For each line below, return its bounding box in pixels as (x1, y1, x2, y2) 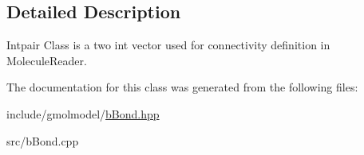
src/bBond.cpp (6, 132, 79, 149)
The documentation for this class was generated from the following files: (6, 79, 358, 95)
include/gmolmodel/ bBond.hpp (6, 105, 160, 122)
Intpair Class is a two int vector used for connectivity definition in (6, 37, 330, 53)
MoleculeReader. (6, 52, 87, 68)
